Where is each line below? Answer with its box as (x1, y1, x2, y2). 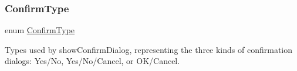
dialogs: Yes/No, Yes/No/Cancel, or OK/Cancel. (5, 55, 180, 67)
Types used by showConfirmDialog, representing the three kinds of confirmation (5, 43, 293, 55)
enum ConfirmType (5, 24, 75, 36)
